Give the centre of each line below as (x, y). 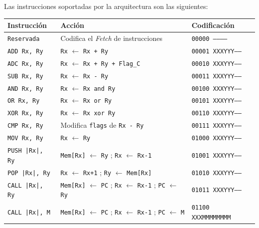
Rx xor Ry (99, 114)
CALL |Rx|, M (29, 212)
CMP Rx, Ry (25, 126)
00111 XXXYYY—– (216, 126)
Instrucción (27, 25)
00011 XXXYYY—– (216, 76)
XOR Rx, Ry (25, 114)
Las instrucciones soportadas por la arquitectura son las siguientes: (106, 6)
